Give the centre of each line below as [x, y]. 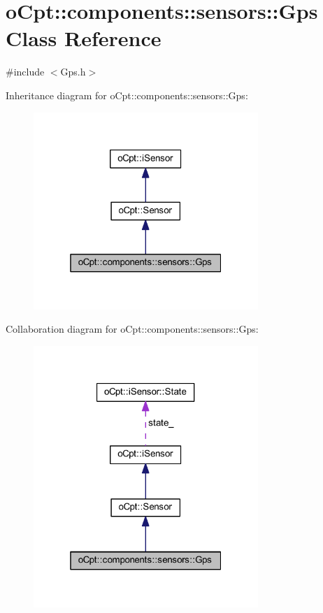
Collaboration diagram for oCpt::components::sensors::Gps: [132, 329]
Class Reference [84, 38]
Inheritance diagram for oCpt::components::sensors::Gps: [127, 95]
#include [25, 72]
